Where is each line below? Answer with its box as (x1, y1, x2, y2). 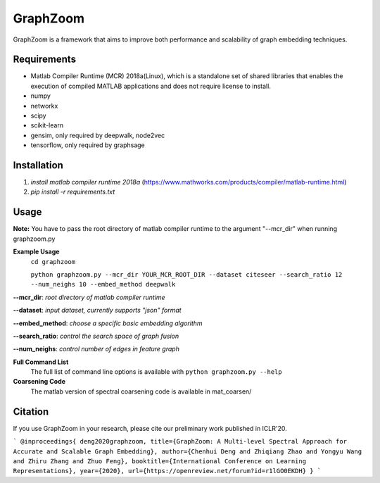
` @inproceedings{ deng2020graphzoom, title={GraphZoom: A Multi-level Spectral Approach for (13, 437, 348, 446)
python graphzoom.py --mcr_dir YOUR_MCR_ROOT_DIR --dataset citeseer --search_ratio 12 (30, 270, 343, 278)
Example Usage (13, 247, 60, 256)
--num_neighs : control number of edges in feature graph (13, 345, 179, 353)
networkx (30, 101, 58, 110)
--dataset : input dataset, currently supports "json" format (13, 306, 182, 315)
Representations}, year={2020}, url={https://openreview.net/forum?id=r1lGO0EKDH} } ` (13, 467, 322, 475)
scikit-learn (30, 121, 63, 130)
